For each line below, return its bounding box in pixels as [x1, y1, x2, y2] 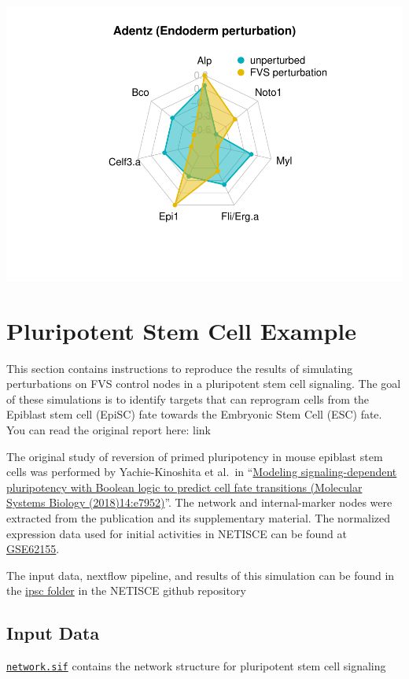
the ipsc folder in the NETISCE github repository [6, 582, 246, 599]
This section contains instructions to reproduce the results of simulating [6, 360, 353, 376]
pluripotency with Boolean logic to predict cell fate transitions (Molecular [6, 478, 363, 495]
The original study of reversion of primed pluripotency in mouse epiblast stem [6, 448, 383, 464]
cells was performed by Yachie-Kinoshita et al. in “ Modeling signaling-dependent [6, 463, 397, 480]
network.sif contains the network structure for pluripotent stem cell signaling [6, 658, 386, 674]
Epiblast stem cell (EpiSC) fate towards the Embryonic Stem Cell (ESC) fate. [6, 406, 382, 423]
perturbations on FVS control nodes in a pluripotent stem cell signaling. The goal [6, 375, 401, 392]
